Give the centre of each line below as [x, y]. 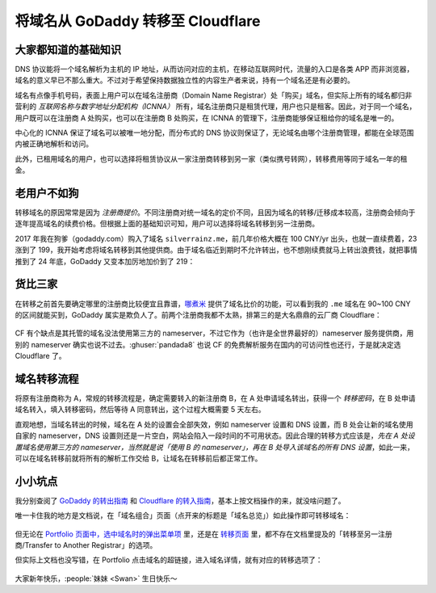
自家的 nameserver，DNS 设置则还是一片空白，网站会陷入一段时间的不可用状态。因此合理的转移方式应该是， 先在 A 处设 [215, 435]
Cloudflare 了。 [40, 356]
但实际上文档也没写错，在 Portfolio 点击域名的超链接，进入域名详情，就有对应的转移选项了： [169, 560]
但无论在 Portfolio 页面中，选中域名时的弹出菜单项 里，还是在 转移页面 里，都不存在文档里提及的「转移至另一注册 [204, 534]
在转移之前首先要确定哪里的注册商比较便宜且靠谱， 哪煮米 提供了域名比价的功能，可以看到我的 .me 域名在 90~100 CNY [213, 304]
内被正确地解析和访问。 [54, 144]
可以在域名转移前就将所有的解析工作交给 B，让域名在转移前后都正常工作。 [138, 458]
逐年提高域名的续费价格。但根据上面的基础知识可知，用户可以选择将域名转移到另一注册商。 [167, 224]
